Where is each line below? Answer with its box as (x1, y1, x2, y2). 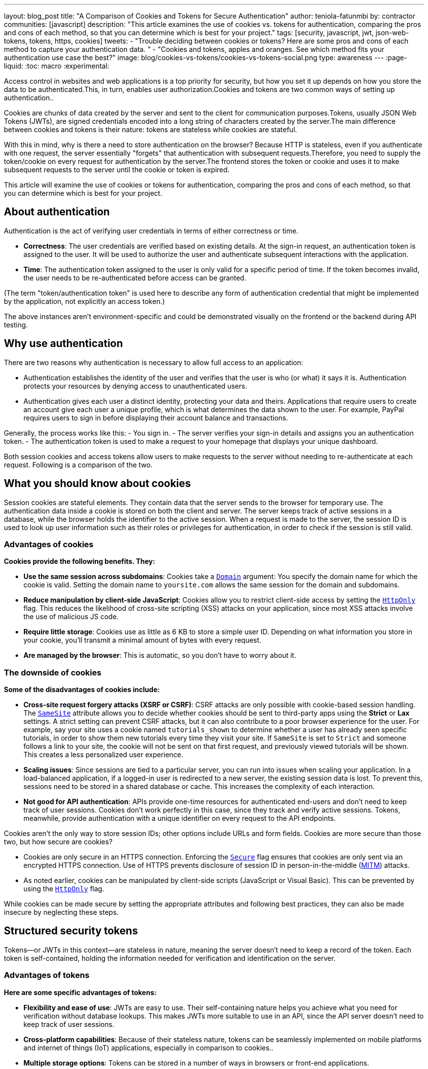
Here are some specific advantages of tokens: (4, 988, 157, 997)
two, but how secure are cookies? (4, 837, 113, 846)
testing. (4, 320, 28, 329)
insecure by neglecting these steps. (4, 908, 119, 917)
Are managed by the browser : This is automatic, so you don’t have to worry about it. (23, 651, 297, 660)
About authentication (4, 206, 110, 218)
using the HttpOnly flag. (23, 884, 105, 893)
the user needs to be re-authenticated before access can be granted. (23, 273, 246, 282)
